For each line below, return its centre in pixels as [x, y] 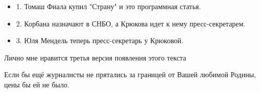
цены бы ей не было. [37, 84]
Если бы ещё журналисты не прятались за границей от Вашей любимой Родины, [130, 74]
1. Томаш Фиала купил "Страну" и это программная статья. [109, 6]
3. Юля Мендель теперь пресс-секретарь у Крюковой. [100, 40]
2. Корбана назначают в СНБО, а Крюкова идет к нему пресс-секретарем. [131, 23]
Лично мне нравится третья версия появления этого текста [95, 57]
